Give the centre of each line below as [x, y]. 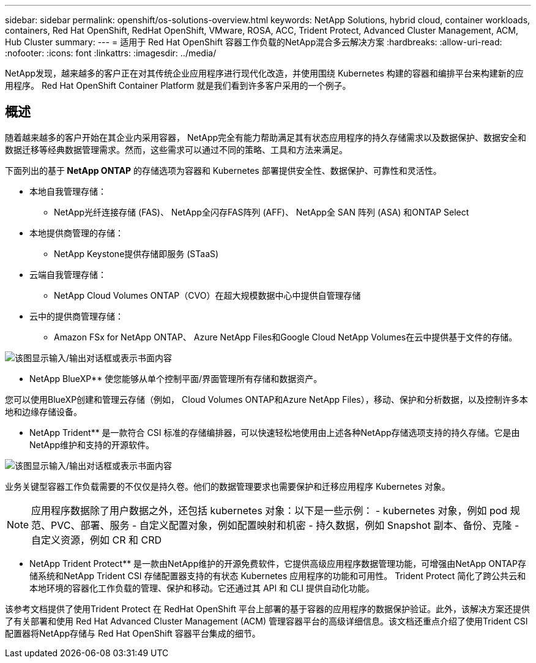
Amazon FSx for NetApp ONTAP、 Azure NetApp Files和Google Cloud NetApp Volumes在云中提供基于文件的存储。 [286, 337]
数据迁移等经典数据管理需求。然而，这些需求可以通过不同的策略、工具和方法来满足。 [176, 149]
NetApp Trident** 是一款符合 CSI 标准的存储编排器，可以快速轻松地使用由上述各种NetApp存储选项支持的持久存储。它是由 [275, 432]
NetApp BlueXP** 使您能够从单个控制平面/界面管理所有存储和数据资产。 [176, 378]
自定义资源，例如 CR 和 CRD [97, 540]
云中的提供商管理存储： [76, 316]
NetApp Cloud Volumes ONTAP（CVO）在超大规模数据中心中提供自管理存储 [207, 295]
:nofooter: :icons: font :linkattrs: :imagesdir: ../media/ [111, 53]
